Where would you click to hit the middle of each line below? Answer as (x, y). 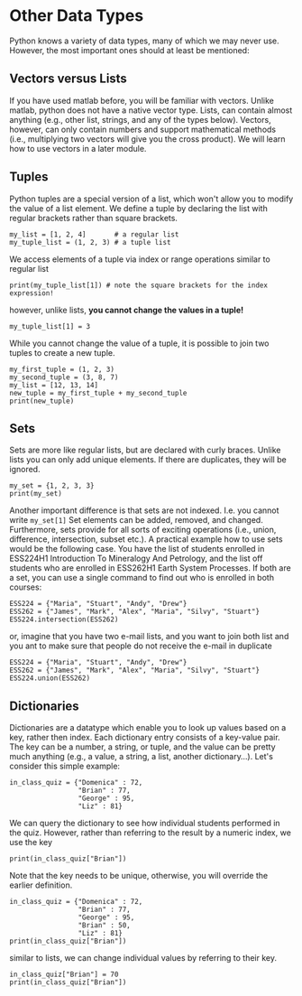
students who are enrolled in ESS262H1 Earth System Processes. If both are (150, 568)
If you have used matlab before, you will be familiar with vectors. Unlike (142, 100)
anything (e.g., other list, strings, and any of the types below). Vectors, (141, 119)
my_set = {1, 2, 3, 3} (52, 486)
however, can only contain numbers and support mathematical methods (143, 129)
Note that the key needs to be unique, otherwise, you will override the (139, 876)
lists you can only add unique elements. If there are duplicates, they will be (148, 460)
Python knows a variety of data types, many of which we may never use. (144, 41)
